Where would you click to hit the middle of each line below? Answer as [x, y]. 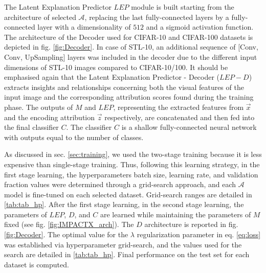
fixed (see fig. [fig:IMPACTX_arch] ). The [69, 224]
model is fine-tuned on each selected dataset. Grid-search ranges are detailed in [128, 194]
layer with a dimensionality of [84, 27]
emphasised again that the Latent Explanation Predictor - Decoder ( [112, 77]
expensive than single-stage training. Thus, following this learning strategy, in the [132, 164]
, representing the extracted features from [179, 107]
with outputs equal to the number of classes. [74, 137]
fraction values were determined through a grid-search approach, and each [120, 184]
